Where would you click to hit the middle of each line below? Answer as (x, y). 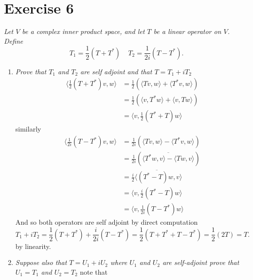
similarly (28, 129)
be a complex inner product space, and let (83, 31)
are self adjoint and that (116, 71)
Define (14, 41)
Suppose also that (41, 262)
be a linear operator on (187, 31)
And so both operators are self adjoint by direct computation (107, 222)
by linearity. (33, 246)
